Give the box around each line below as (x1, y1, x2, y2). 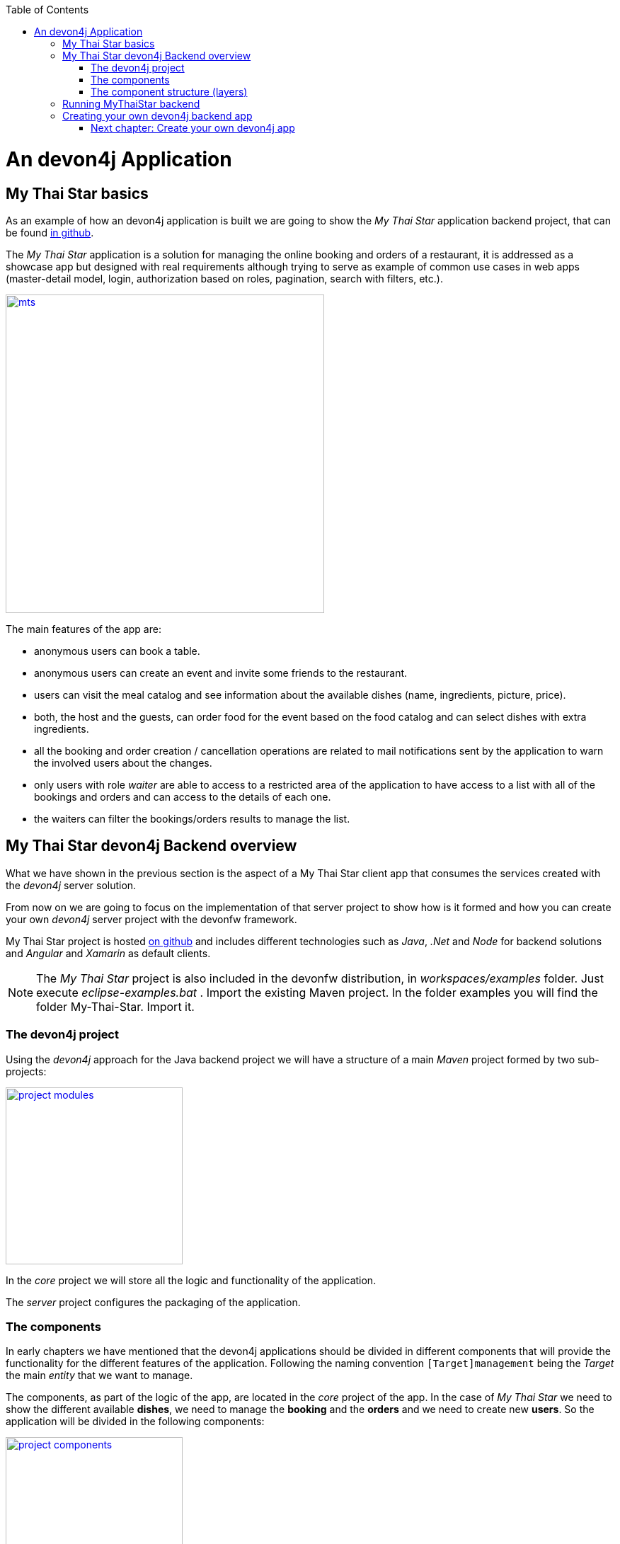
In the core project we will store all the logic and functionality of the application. (6, 1274, 377, 1286)
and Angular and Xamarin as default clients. (6, 947, 211, 959)
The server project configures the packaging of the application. (6, 1296, 301, 1308)
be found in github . (6, 226, 94, 239)
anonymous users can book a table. (34, 644, 200, 657)
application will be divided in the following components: (6, 1415, 265, 1428)
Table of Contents (6, 4, 89, 16)
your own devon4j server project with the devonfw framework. (6, 913, 297, 925)
